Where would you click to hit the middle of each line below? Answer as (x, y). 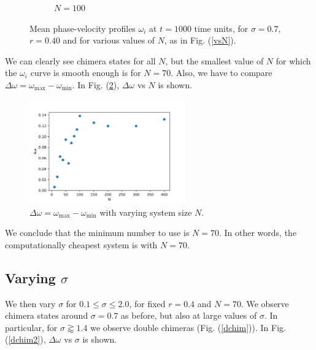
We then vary (30, 303)
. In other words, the (258, 233)
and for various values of (109, 40)
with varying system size (146, 212)
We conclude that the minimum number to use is (97, 233)
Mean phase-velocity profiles (83, 28)
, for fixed (147, 303)
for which (293, 60)
